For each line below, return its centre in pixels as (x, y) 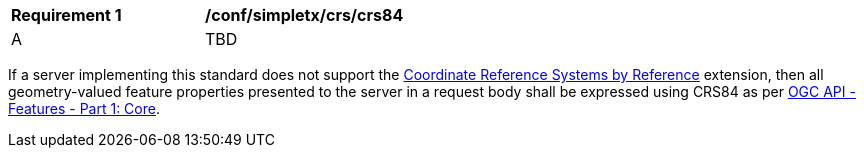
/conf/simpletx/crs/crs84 (304, 15)
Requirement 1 (66, 15)
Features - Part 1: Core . (84, 108)
